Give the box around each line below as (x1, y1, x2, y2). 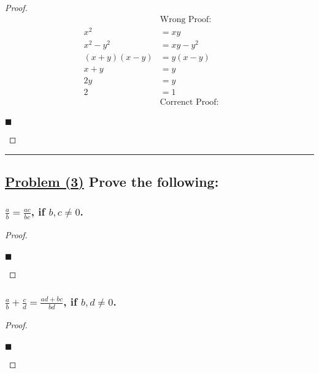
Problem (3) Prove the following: (5, 172, 219, 191)
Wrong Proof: (159, 15, 212, 24)
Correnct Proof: (159, 97, 219, 107)
